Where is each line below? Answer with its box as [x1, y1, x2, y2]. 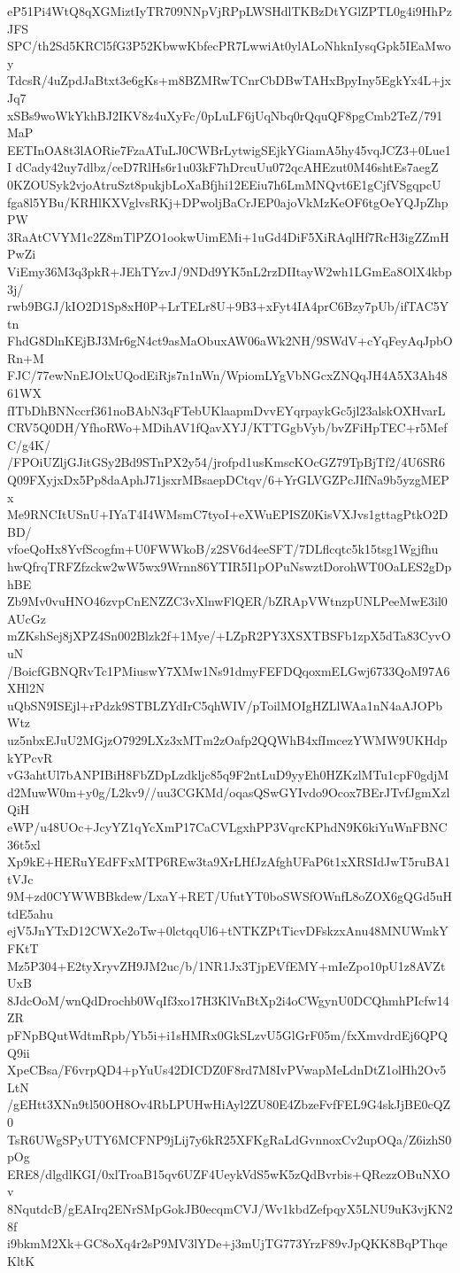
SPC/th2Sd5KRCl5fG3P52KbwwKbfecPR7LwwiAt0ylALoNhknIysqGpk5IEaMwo [7, 36, 451, 55]
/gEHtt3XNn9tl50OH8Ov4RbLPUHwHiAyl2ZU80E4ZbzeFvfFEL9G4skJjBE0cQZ [7, 1095, 451, 1114]
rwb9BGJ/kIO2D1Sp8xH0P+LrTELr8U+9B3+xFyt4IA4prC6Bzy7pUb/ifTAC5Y [7, 297, 449, 315]
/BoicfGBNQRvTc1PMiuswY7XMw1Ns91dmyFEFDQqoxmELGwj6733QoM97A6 [7, 661, 450, 679]
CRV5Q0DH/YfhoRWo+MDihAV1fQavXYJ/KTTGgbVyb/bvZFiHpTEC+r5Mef [7, 418, 448, 437]
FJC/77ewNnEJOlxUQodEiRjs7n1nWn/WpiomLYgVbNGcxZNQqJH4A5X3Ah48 [7, 366, 448, 384]
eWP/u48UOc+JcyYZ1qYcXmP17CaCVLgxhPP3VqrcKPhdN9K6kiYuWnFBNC [7, 817, 448, 835]
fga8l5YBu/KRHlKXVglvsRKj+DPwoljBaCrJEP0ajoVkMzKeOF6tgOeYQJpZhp [7, 192, 448, 211]
